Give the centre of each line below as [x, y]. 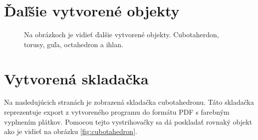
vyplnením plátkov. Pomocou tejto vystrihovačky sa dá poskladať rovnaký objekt [128, 121]
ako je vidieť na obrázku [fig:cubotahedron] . [71, 131]
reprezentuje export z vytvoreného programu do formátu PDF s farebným [117, 112]
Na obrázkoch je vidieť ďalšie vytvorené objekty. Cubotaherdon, [122, 35]
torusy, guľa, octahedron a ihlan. [74, 44]
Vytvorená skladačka [76, 78]
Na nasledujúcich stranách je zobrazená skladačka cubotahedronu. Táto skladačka [129, 102]
